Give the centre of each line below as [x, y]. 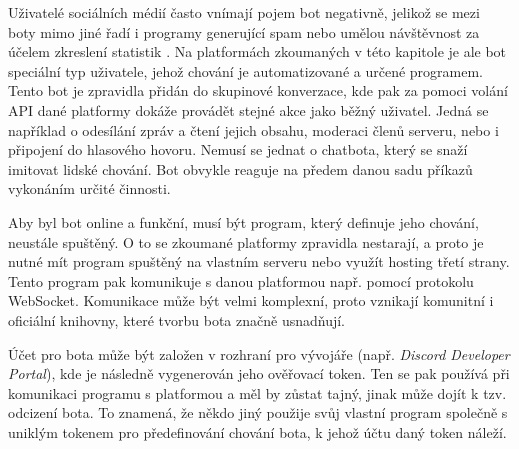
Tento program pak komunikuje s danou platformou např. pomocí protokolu [241, 280]
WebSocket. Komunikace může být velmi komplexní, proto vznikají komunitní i [251, 300]
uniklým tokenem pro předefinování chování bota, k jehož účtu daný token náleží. [257, 431]
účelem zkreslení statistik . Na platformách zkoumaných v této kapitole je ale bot [257, 51]
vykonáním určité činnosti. [89, 188]
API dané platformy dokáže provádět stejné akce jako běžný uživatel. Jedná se [248, 109]
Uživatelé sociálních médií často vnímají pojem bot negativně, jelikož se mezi [244, 12]
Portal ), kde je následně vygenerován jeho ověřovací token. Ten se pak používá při [259, 373]
